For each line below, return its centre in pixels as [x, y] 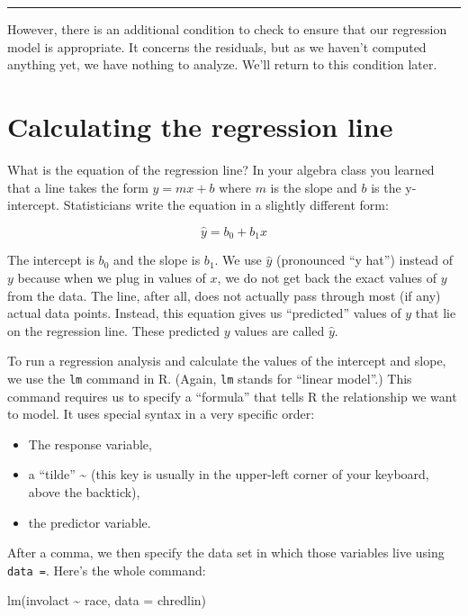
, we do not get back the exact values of [327, 277]
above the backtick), [84, 491]
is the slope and [314, 187]
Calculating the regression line [200, 126]
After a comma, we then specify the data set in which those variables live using [226, 553]
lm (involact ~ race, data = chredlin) [107, 600]
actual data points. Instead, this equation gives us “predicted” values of [204, 313]
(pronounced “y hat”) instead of [364, 260]
